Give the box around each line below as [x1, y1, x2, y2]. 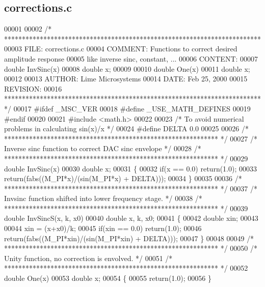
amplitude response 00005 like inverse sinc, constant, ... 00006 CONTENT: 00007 [4, 53, 258, 64]
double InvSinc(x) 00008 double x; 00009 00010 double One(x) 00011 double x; [4, 63, 250, 74]
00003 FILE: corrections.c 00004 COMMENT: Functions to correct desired [4, 43, 237, 54]
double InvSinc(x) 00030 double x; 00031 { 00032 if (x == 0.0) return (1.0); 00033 [4, 163, 257, 174]
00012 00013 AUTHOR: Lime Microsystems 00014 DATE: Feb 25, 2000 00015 [4, 73, 248, 84]
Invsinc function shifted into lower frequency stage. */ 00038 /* [4, 193, 202, 204]
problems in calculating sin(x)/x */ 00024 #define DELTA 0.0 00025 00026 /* [4, 123, 249, 134]
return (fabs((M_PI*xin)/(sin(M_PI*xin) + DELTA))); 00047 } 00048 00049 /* [4, 233, 254, 243]
